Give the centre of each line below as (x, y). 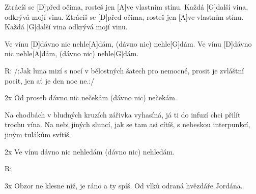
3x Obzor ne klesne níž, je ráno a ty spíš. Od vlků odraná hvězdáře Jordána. (124, 185)
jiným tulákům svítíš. (38, 134)
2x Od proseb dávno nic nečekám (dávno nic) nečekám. (91, 98)
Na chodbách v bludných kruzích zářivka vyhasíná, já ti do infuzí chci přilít (123, 114)
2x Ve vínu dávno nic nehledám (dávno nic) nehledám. (90, 151)
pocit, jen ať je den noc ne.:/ (50, 80)
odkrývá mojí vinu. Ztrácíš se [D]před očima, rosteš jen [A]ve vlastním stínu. (124, 16)
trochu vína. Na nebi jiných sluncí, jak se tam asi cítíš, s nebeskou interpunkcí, (127, 124)
